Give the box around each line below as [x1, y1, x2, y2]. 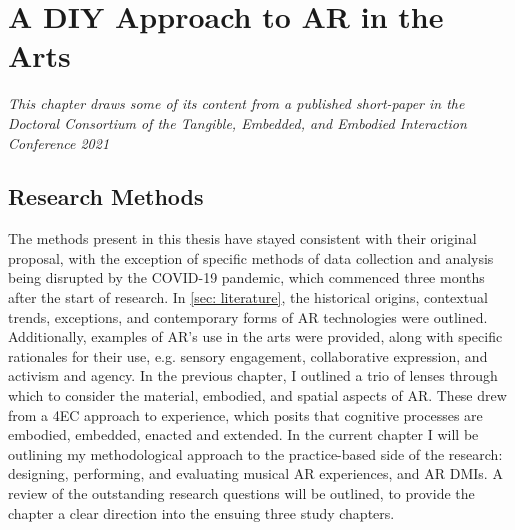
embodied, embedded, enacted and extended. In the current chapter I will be [8, 424, 479, 445]
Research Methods [8, 181, 204, 212]
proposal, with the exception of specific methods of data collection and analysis [8, 247, 494, 268]
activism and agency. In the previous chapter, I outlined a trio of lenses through [8, 365, 498, 386]
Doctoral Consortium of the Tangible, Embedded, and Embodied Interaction [8, 112, 467, 133]
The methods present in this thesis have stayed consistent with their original [8, 228, 477, 249]
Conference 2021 [8, 132, 110, 153]
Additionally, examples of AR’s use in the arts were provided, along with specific [8, 326, 503, 347]
